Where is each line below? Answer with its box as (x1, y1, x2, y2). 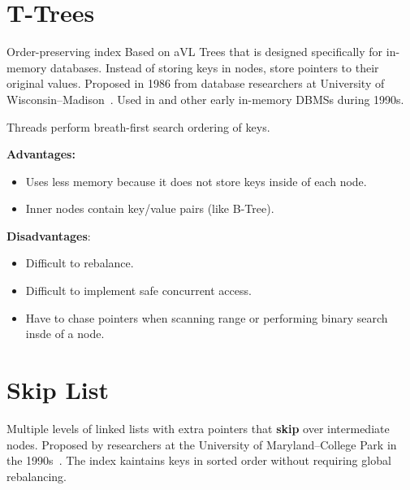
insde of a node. (25, 325, 105, 342)
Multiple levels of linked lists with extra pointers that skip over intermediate (6, 419, 390, 436)
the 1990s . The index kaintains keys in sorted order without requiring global (6, 452, 391, 469)
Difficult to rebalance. (25, 254, 134, 271)
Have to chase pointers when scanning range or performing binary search (25, 309, 388, 326)
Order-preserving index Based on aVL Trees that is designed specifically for (6, 43, 383, 60)
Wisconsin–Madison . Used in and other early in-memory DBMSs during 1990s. (6, 90, 404, 107)
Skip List (6, 373, 109, 406)
